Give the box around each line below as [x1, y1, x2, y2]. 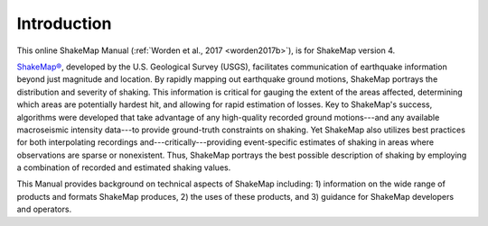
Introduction [16, 14, 112, 33]
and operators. [16, 203, 72, 215]
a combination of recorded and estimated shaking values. [16, 162, 231, 173]
